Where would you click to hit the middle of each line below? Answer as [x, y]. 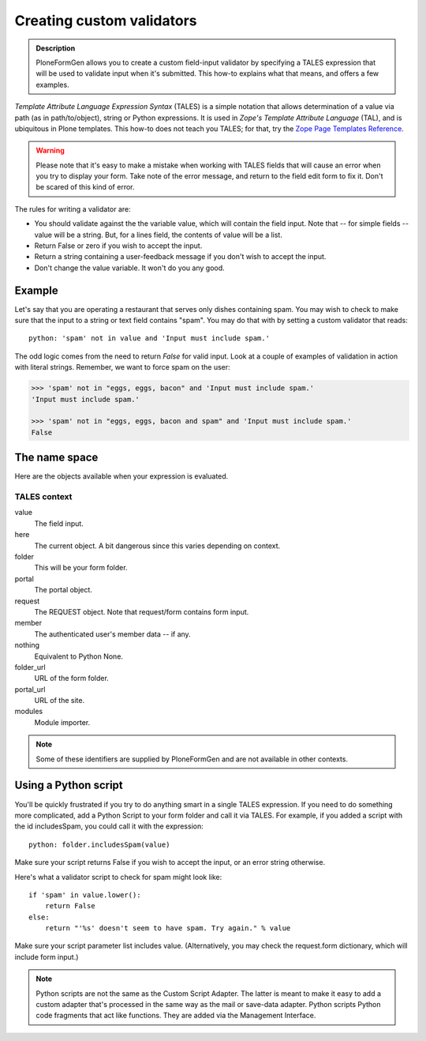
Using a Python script [69, 785]
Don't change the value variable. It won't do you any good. [129, 268]
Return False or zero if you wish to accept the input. [118, 246]
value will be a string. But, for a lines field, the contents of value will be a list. [159, 235]
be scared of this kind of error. [85, 187]
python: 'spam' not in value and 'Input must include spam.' [149, 338]
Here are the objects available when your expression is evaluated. [121, 476]
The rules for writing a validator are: [73, 209]
